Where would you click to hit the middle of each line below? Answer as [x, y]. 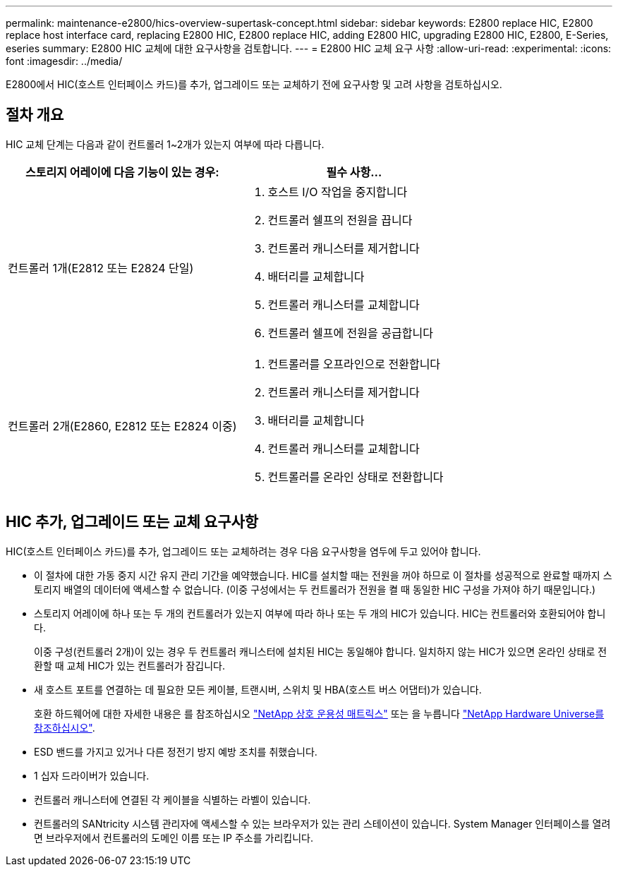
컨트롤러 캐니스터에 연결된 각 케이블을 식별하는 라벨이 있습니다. [172, 799]
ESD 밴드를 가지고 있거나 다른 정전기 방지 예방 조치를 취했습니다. [176, 751]
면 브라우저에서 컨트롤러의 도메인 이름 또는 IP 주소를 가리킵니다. [174, 837]
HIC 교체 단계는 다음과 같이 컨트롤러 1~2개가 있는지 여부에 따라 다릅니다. [165, 144]
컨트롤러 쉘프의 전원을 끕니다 [340, 220]
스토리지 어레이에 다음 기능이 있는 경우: [122, 172]
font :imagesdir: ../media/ [64, 61]
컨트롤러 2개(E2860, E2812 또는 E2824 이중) [122, 426]
